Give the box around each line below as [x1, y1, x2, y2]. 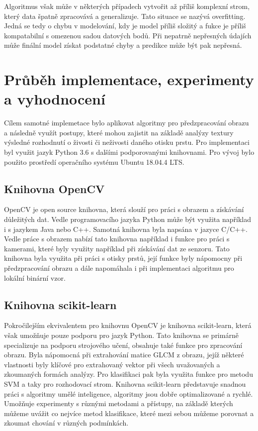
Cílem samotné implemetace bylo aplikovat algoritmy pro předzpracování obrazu [4, 117, 249, 128]
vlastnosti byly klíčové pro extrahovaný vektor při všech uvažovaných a [4, 359, 220, 369]
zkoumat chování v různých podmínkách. [4, 418, 129, 428]
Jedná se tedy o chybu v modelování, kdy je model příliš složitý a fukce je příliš [4, 20, 246, 31]
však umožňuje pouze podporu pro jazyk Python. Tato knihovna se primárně [4, 330, 239, 340]
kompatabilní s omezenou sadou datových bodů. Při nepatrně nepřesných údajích [4, 30, 252, 40]
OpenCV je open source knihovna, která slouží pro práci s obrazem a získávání [4, 204, 244, 215]
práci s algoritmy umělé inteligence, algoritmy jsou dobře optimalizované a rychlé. [4, 388, 253, 399]
